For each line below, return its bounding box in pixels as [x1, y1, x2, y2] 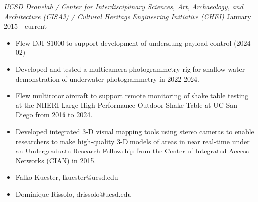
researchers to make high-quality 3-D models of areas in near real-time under [15, 136, 250, 146]
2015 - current [4, 21, 47, 31]
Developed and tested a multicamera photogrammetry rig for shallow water [15, 63, 245, 74]
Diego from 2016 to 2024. [15, 109, 93, 120]
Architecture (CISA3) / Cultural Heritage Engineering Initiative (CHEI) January [4, 11, 251, 21]
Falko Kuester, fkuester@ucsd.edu [15, 172, 118, 182]
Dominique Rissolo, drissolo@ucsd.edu [15, 188, 131, 199]
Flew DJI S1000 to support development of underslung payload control [15, 37, 232, 48]
